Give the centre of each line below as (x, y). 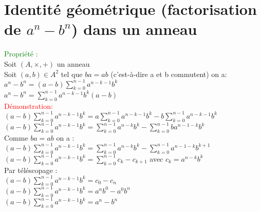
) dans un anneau (134, 29)
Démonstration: (29, 105)
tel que (72, 74)
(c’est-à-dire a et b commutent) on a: (169, 74)
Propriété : (21, 54)
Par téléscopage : (31, 170)
